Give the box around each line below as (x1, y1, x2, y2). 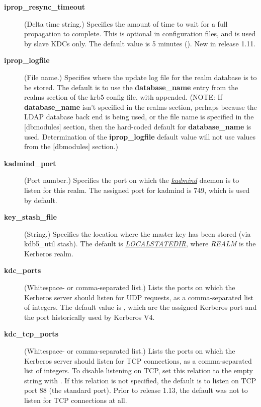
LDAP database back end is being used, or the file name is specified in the (24, 111, 254, 122)
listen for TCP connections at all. (24, 395, 127, 405)
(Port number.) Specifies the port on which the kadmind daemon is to (24, 175, 239, 185)
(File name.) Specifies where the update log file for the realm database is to (24, 72, 257, 82)
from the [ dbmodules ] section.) (24, 141, 118, 152)
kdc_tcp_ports (4, 328, 58, 339)
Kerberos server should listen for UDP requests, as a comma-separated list (24, 292, 253, 302)
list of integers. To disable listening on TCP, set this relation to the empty (24, 365, 253, 376)
